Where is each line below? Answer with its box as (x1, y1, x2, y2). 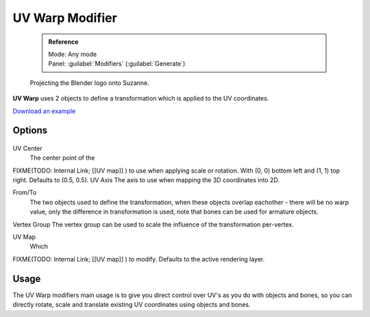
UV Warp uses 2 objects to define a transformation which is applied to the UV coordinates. (12, 94, 269, 103)
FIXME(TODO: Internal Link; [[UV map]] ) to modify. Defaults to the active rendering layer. (12, 255, 265, 263)
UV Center (12, 144, 42, 152)
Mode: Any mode (48, 50, 97, 58)
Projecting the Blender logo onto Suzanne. (29, 79, 150, 87)
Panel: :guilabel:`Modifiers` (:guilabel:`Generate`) (48, 60, 186, 68)
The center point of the (29, 154, 95, 162)
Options (12, 125, 48, 136)
